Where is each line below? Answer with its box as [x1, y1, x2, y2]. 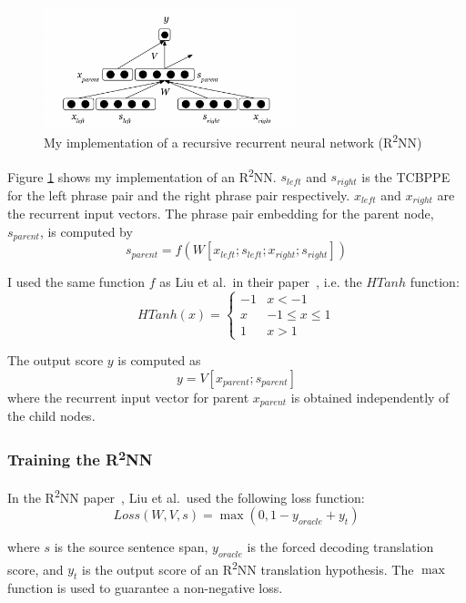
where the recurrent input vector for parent [7, 387, 249, 406]
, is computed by [39, 221, 133, 240]
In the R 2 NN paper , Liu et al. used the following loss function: [7, 485, 365, 506]
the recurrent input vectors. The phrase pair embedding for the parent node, [7, 204, 434, 223]
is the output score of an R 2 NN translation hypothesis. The [82, 557, 414, 578]
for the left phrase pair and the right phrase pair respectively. [7, 185, 350, 204]
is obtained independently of [290, 387, 450, 406]
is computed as [117, 351, 201, 370]
